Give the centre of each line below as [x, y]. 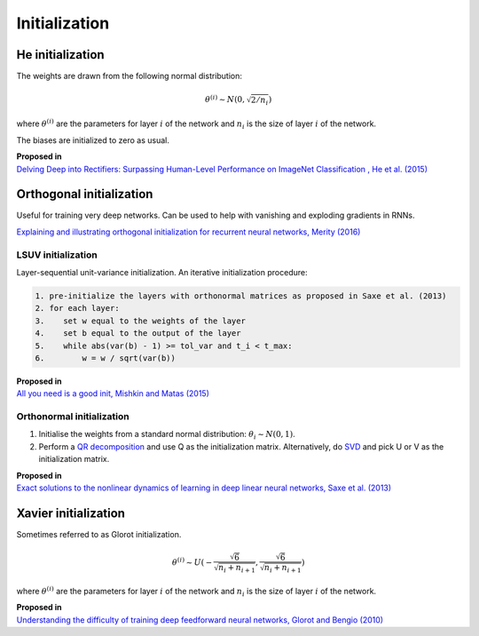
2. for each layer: [77, 308]
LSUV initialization [57, 255]
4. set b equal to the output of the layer [138, 334]
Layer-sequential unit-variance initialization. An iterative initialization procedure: [162, 272]
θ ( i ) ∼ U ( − [192, 562]
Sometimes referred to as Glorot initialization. [99, 534]
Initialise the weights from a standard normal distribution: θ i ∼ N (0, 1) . [167, 435]
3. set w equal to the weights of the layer [140, 321]
